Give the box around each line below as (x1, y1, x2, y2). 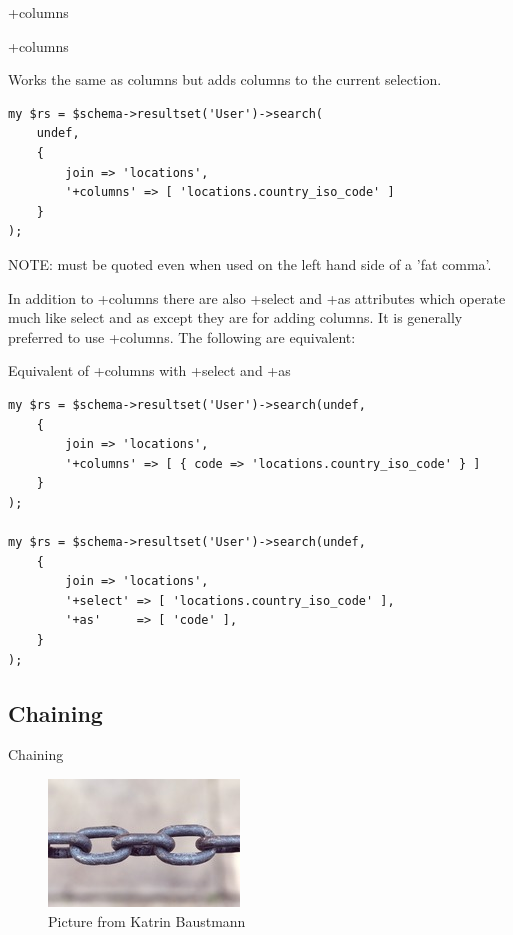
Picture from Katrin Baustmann (48, 910, 246, 931)
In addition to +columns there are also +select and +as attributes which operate (8, 287, 506, 308)
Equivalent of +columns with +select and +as (8, 360, 291, 381)
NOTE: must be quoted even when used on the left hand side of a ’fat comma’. (8, 253, 492, 274)
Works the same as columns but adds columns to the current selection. (8, 69, 442, 90)
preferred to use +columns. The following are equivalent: (8, 326, 356, 347)
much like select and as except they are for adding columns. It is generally (8, 307, 463, 328)
